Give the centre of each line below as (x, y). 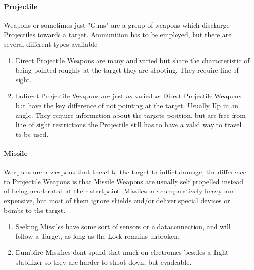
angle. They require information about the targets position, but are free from (130, 115)
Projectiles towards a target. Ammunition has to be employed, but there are (118, 34)
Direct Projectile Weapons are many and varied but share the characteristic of (132, 60)
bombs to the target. (35, 210)
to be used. (32, 134)
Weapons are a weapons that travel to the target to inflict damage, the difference (125, 172)
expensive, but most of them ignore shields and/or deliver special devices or (117, 200)
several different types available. (52, 44)
